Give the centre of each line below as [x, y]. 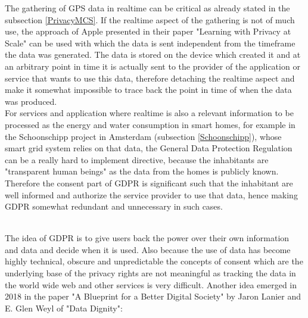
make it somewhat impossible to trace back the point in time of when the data [148, 90]
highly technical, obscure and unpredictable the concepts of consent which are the [154, 261]
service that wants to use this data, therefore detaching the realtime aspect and [150, 78]
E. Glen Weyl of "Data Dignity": [64, 308]
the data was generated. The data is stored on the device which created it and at [153, 54]
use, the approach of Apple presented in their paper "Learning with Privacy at [148, 31]
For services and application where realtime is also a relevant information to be [149, 113]
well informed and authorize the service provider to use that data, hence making [151, 194]
